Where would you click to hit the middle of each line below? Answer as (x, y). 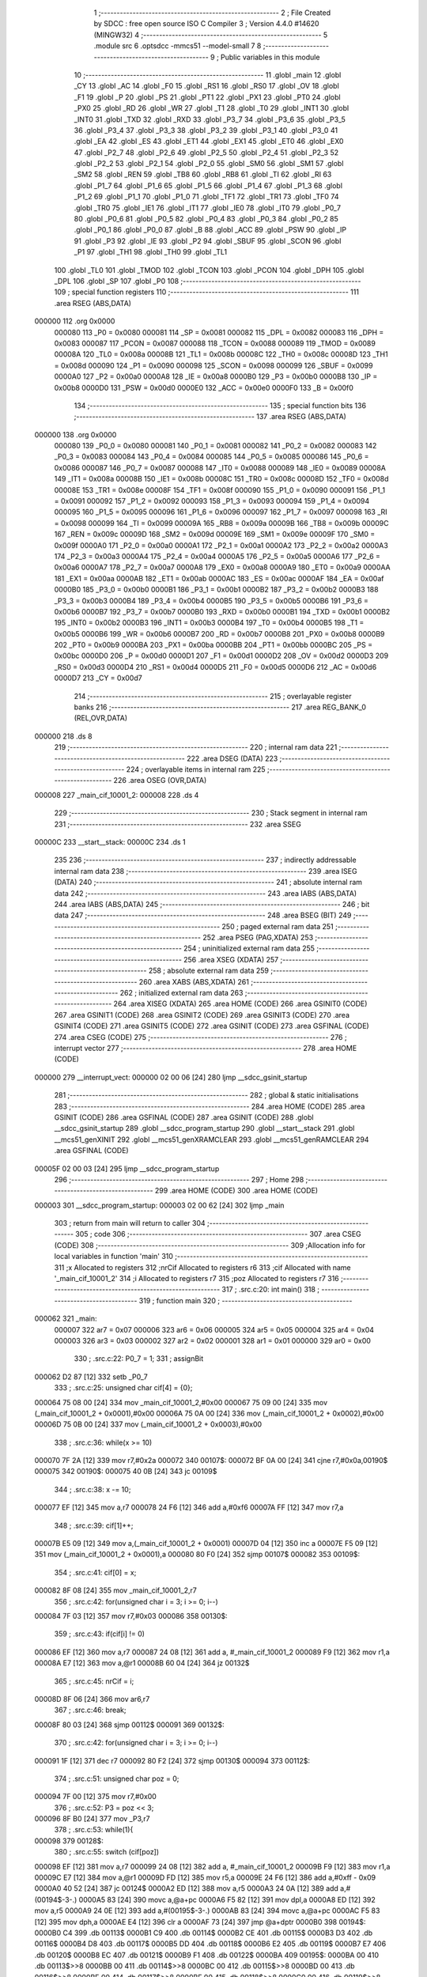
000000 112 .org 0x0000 (75, 321)
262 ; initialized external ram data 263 (181, 993)
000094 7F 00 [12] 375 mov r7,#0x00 (96, 1797)
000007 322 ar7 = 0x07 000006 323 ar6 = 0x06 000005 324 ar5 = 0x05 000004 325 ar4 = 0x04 (214, 1329)
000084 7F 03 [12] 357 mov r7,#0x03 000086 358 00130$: (131, 1616)
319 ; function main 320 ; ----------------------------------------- (246, 1300)
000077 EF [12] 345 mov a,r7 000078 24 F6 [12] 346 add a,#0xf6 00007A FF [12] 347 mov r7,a (189, 1507)
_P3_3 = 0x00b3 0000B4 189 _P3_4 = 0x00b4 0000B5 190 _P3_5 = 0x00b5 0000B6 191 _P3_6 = (212, 600)
